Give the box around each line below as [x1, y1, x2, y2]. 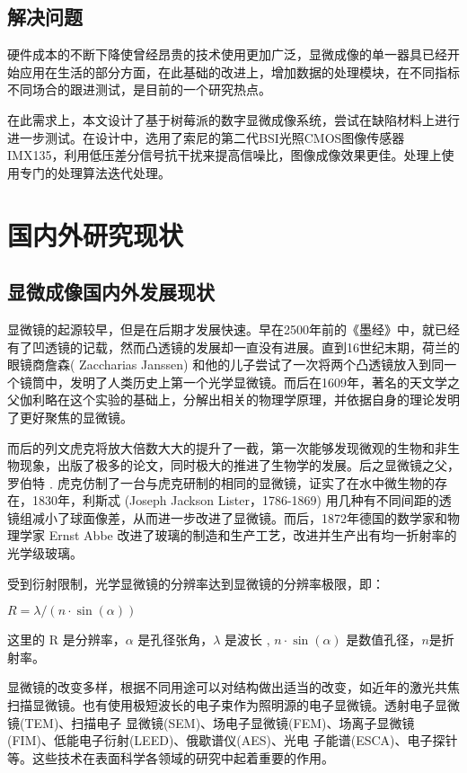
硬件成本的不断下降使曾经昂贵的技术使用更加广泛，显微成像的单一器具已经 [7, 45, 447, 64]
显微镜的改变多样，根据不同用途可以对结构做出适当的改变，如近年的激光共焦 [7, 678, 460, 697]
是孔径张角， [137, 630, 214, 649]
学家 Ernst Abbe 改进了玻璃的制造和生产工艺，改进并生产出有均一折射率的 [19, 526, 457, 545]
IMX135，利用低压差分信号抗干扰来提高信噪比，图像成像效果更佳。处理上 [7, 146, 442, 164]
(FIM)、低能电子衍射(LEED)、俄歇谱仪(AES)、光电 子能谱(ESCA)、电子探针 [7, 731, 458, 750]
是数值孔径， [346, 630, 422, 649]
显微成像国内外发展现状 [7, 278, 215, 306]
